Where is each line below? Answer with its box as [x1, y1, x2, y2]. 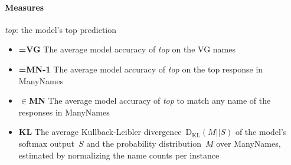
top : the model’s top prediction [5, 23, 117, 35]
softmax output [18, 137, 75, 149]
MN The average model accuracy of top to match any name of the [28, 94, 271, 107]
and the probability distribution [86, 137, 201, 149]
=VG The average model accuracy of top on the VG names [18, 43, 236, 55]
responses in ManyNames [18, 105, 110, 118]
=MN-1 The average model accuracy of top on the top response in [18, 62, 263, 75]
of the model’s [235, 126, 287, 138]
